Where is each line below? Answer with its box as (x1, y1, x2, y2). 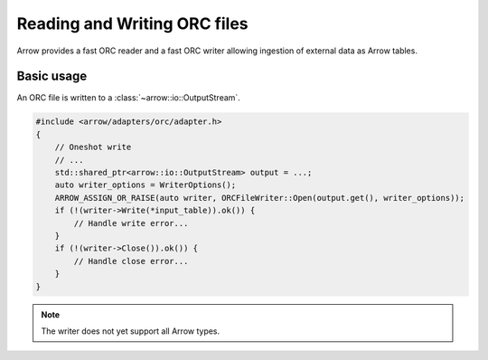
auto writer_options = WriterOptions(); (54, 180, 237, 190)
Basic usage (16, 69, 88, 84)
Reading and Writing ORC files (16, 14, 249, 33)
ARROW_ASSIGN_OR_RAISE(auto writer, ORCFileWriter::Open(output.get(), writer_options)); (54, 193, 465, 203)
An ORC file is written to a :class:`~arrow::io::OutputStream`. (16, 92, 241, 103)
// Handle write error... (73, 218, 189, 228)
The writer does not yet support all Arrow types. (41, 326, 221, 336)
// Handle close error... (73, 256, 189, 266)
